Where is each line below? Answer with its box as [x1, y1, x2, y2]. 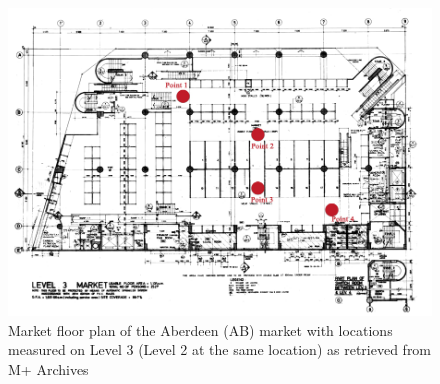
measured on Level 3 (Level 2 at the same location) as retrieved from [8, 339, 432, 360]
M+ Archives [8, 358, 89, 379]
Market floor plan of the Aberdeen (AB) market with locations [8, 319, 393, 340]
